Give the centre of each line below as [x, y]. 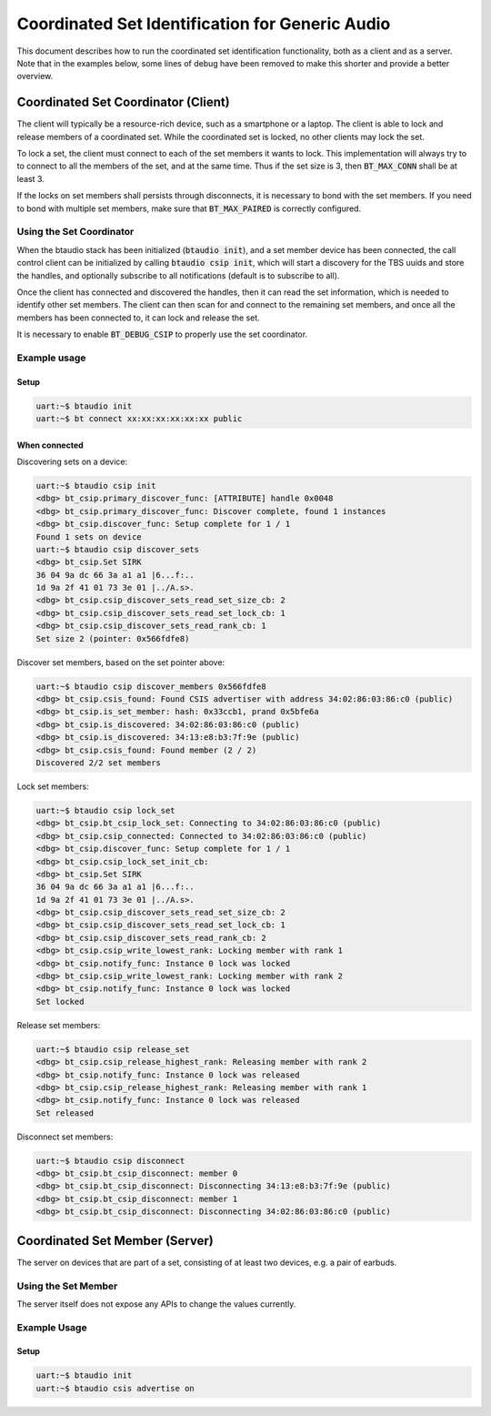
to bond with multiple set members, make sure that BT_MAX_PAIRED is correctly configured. [189, 208]
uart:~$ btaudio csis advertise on [115, 1388]
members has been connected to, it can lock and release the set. [139, 318]
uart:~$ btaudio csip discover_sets [118, 549]
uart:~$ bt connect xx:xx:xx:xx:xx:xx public [139, 419]
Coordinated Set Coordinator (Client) [124, 102]
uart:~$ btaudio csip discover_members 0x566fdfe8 [151, 686]
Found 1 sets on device [89, 536]
